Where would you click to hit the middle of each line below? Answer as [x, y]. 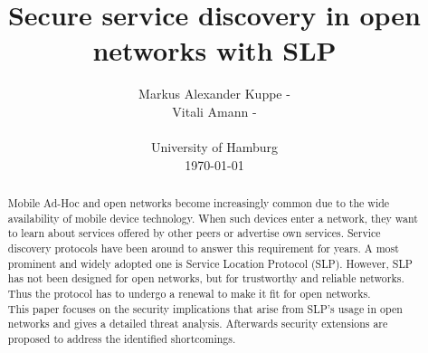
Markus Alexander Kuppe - [214, 94]
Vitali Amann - [214, 111]
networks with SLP [214, 50]
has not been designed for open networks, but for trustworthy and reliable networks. [206, 278]
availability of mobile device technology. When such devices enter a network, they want [213, 218]
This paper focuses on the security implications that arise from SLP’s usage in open [205, 308]
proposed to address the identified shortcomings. [122, 338]
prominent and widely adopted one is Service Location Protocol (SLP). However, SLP [210, 263]
